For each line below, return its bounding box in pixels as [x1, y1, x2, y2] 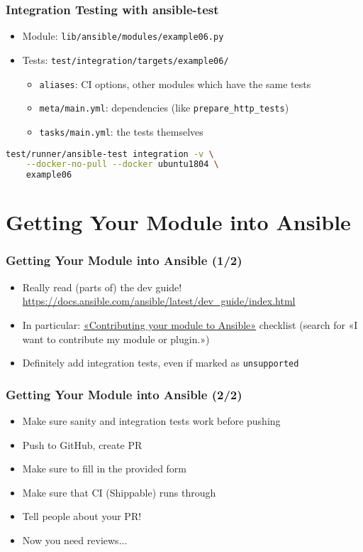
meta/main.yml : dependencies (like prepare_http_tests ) [39, 100, 289, 115]
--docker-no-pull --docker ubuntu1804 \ [26, 159, 219, 170]
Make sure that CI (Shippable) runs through [22, 485, 216, 499]
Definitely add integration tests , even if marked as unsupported [22, 355, 299, 370]
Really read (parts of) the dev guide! [22, 279, 182, 294]
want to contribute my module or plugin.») [22, 331, 210, 346]
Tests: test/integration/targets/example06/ [22, 52, 229, 67]
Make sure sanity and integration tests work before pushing [22, 413, 281, 428]
